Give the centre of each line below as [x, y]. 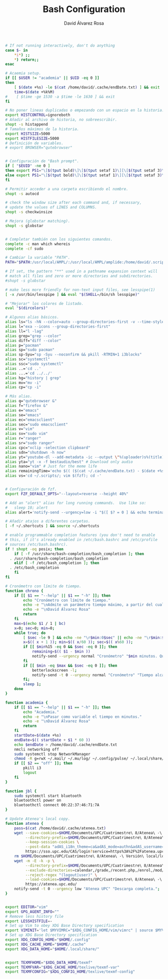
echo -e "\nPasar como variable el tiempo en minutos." [82, 717]
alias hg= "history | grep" [33, 378]
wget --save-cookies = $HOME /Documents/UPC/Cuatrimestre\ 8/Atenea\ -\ [88, 833]
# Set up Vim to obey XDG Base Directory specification [64, 926]
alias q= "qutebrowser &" [31, 401]
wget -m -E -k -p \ [34, 861]
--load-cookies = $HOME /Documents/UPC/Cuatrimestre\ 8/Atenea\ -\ [94, 880]
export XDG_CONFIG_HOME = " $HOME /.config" [48, 940]
